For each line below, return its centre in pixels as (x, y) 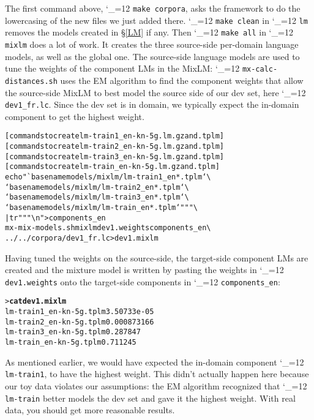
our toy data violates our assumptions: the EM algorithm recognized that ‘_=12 (156, 385)
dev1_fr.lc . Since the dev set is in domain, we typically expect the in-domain (152, 104)
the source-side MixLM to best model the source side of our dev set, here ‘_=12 (155, 92)
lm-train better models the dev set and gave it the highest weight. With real (150, 398)
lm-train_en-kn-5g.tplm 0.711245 (71, 343)
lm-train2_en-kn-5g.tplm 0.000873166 (80, 322)
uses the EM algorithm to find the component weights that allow (182, 80)
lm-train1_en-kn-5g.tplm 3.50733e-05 (80, 312)
